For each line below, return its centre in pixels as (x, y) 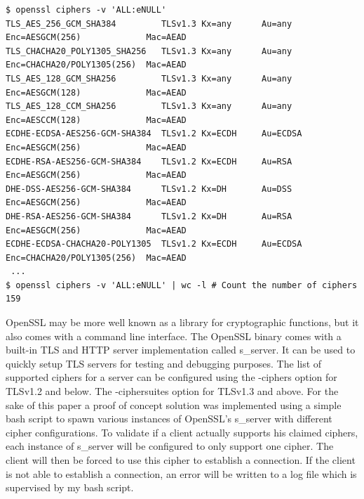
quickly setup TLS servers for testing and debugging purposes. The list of (164, 363)
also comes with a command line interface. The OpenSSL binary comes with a (174, 336)
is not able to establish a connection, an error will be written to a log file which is (181, 473)
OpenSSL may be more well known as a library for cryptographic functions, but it (182, 322)
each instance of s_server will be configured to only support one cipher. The (170, 446)
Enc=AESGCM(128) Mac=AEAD (96, 92)
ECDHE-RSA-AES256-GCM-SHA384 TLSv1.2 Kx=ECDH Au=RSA (149, 161)
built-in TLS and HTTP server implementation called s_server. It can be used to (181, 350)
